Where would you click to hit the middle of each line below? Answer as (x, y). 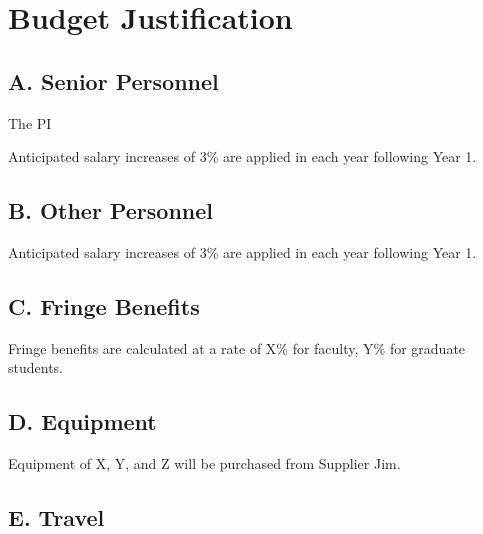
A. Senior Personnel (113, 80)
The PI (30, 122)
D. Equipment (82, 421)
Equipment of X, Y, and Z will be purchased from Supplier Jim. (204, 463)
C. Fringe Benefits (104, 305)
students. (35, 367)
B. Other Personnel (111, 210)
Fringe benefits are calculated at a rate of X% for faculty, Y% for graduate (237, 347)
